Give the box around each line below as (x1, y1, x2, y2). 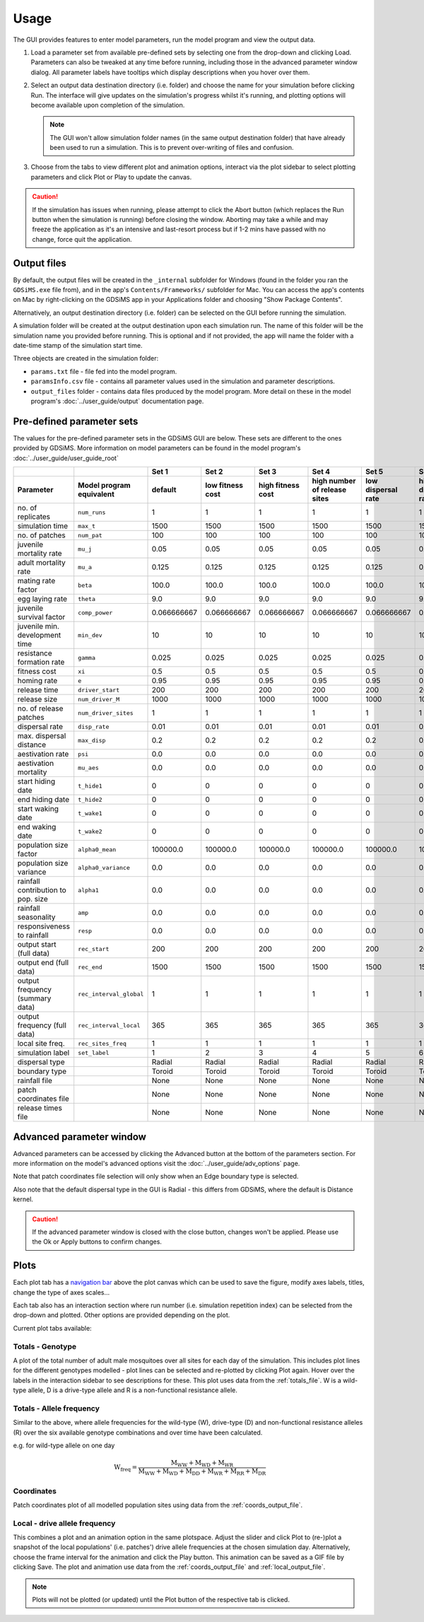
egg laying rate (17, 594, 67, 604)
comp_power (78, 609, 113, 617)
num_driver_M (78, 695, 120, 703)
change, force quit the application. (32, 235, 132, 243)
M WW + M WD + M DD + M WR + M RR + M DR (138, 1467, 266, 1477)
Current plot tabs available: (13, 1324, 92, 1332)
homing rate (17, 676, 58, 686)
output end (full (17, 958, 69, 968)
